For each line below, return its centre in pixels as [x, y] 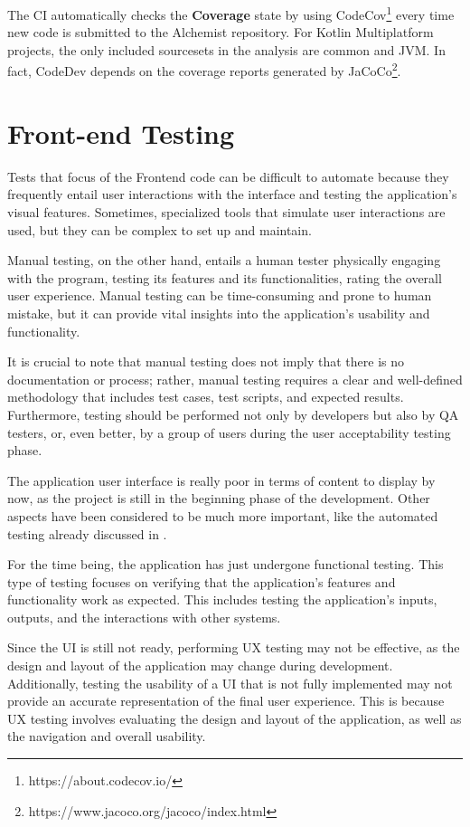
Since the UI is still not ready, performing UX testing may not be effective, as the [234, 647]
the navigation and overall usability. [107, 736]
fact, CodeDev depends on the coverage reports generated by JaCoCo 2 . [204, 70]
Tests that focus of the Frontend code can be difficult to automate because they [228, 176]
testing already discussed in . [87, 533]
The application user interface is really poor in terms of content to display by [221, 480]
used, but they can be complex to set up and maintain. [160, 229]
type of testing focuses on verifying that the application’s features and [202, 581]
